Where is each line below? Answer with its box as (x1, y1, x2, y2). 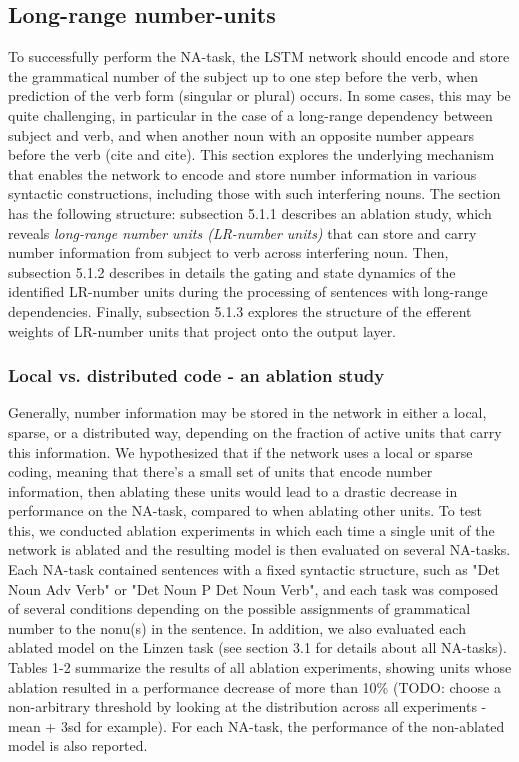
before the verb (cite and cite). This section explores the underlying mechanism (8, 144, 495, 165)
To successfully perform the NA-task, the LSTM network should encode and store (8, 46, 510, 67)
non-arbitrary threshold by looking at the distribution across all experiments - (8, 696, 487, 717)
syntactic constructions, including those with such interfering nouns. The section (8, 183, 501, 204)
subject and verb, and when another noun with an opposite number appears (8, 124, 474, 145)
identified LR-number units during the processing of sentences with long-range (8, 281, 488, 302)
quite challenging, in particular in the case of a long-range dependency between (8, 104, 493, 125)
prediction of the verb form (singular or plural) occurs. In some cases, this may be (8, 85, 511, 106)
